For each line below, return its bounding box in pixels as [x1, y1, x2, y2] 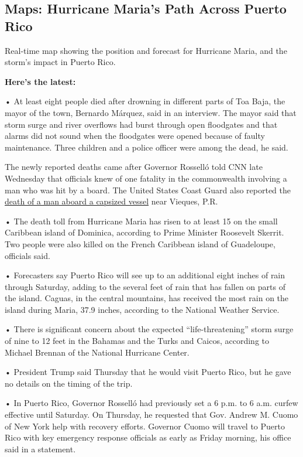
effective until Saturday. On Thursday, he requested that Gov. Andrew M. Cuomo [5, 408, 298, 421]
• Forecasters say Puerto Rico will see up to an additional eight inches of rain [5, 269, 285, 281]
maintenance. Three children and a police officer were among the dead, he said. [5, 141, 288, 153]
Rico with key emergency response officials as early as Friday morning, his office [5, 431, 291, 444]
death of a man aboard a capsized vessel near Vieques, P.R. [5, 195, 218, 207]
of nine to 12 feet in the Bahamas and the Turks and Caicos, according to [5, 335, 269, 347]
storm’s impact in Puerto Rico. [5, 56, 116, 68]
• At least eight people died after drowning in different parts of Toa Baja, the [5, 95, 285, 107]
